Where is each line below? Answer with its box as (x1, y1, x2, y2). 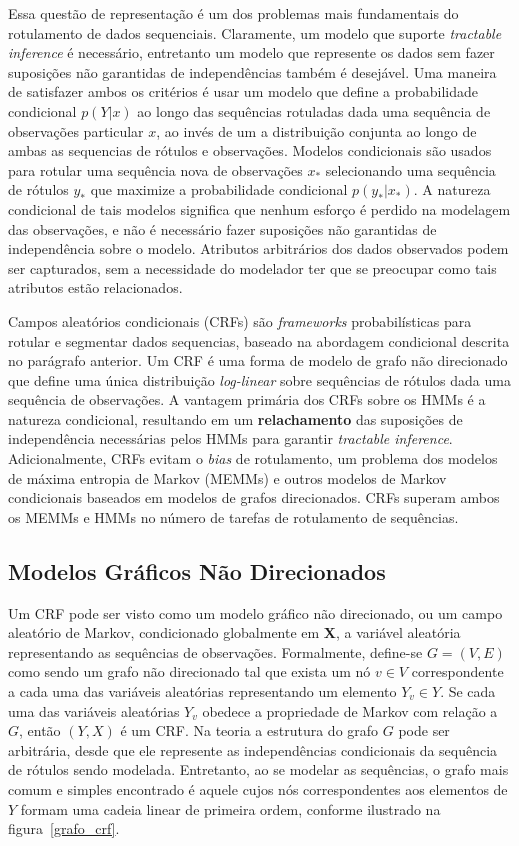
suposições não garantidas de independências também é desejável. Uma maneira (8, 61, 497, 82)
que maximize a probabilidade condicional (90, 179, 348, 200)
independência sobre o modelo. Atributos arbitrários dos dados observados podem (8, 238, 509, 259)
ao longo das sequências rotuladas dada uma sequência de (137, 100, 491, 121)
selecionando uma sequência (325, 159, 496, 180)
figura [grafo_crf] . (8, 818, 120, 839)
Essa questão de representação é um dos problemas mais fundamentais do (8, 3, 459, 23)
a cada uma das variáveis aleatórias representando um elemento (8, 681, 397, 702)
